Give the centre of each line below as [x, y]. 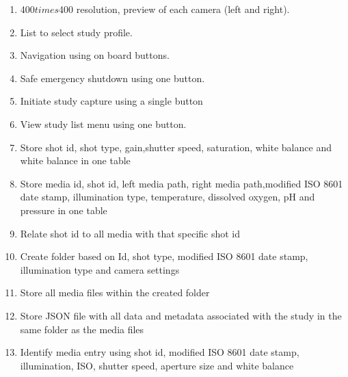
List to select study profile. [76, 32]
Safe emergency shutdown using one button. [112, 78]
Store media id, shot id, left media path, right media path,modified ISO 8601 [182, 183]
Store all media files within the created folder [115, 292]
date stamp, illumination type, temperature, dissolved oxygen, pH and [168, 197]
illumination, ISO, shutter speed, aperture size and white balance [157, 365]
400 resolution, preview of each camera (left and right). [174, 9]
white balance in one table [75, 160]
